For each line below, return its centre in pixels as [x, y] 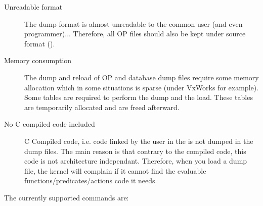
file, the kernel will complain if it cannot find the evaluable [115, 170]
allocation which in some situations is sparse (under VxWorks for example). [142, 87]
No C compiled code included [50, 124]
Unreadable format [33, 7]
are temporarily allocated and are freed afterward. [102, 107]
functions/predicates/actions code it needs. [91, 181]
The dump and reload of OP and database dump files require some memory [142, 77]
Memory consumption [38, 60]
